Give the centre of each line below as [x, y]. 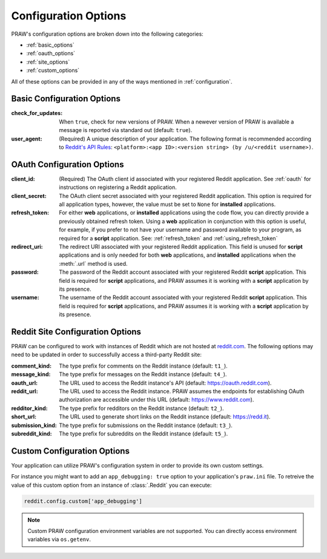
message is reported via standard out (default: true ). [126, 130]
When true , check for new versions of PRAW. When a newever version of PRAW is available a [177, 122]
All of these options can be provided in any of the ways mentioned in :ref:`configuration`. [122, 81]
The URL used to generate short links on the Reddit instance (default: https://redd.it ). [165, 417]
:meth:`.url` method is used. [93, 263]
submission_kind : [34, 425]
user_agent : [27, 139]
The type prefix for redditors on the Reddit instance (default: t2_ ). [141, 408]
